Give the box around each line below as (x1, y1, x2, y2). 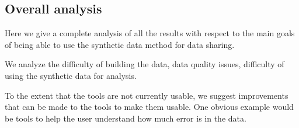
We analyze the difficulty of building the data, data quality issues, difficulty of (5, 58, 284, 70)
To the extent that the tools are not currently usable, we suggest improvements (5, 89, 288, 101)
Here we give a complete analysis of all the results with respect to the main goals (5, 27, 295, 39)
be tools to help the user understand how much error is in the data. (5, 112, 246, 124)
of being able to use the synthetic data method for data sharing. (5, 38, 235, 50)
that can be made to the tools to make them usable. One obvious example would (5, 101, 294, 113)
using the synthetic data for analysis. (5, 69, 137, 81)
